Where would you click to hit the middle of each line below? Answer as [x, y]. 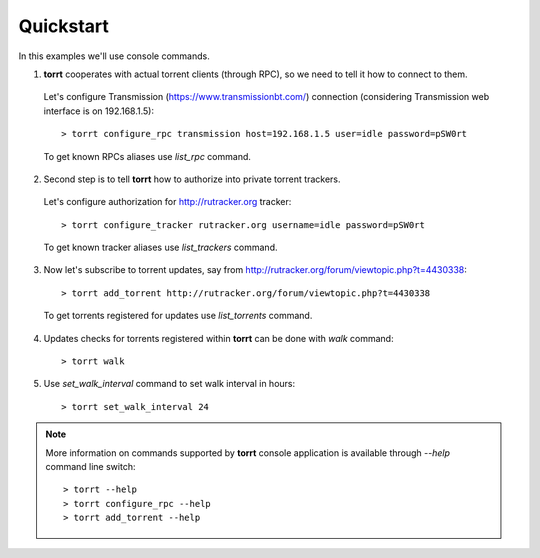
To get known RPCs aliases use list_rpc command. [147, 156]
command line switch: [90, 466]
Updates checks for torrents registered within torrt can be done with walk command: [218, 338]
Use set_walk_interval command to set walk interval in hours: [169, 384]
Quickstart [64, 26]
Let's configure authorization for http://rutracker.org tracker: [167, 202]
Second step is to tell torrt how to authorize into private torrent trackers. [192, 179]
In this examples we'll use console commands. [114, 56]
